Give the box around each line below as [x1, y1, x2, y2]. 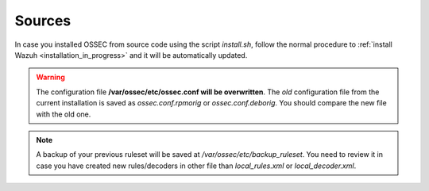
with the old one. [36, 109, 91, 119]
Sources [14, 12, 71, 29]
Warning [36, 72, 65, 82]
